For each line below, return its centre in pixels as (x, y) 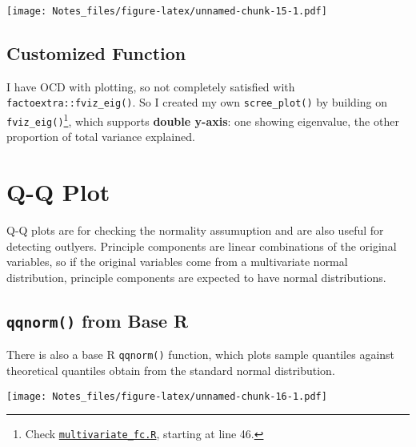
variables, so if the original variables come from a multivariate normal (177, 262)
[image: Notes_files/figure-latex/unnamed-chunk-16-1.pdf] (167, 396)
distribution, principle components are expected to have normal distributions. (196, 277)
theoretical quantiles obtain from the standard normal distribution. (171, 370)
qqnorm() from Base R (98, 320)
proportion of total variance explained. (101, 137)
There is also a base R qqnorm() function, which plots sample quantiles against (201, 354)
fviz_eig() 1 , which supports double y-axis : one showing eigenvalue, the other (203, 120)
